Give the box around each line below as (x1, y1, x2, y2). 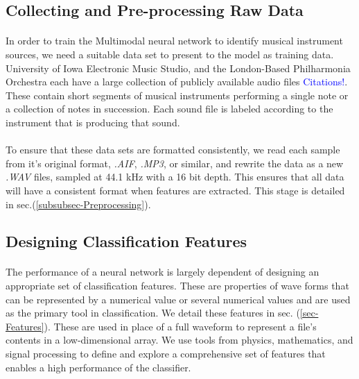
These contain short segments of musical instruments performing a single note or (6, 87, 349, 102)
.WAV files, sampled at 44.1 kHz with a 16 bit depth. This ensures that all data (6, 169, 344, 184)
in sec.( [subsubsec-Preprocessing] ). (6, 196, 151, 211)
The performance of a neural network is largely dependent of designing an (6, 264, 319, 279)
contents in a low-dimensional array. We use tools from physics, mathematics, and (6, 332, 353, 347)
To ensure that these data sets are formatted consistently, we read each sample (6, 142, 340, 157)
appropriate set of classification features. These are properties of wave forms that (6, 278, 349, 293)
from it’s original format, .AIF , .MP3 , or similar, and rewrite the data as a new (6, 155, 344, 170)
